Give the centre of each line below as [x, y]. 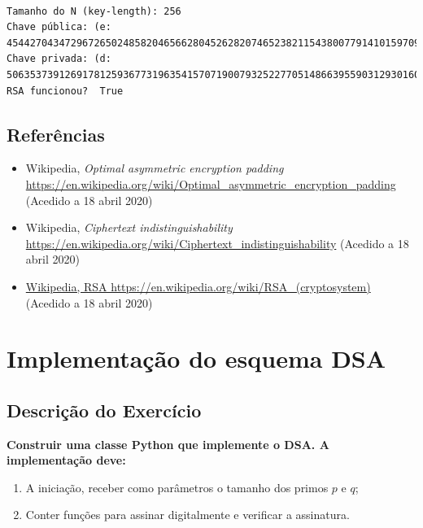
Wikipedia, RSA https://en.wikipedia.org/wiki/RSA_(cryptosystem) [198, 286]
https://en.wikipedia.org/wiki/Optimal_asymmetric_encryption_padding [211, 183]
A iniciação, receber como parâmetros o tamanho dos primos [177, 487]
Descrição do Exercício [104, 410]
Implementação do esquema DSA [196, 358]
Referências [56, 134]
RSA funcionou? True [65, 91]
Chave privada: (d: [59, 59]
